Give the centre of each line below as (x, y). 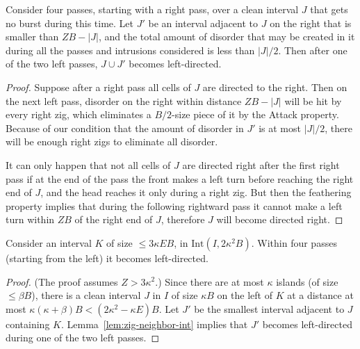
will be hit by (313, 100)
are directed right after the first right (261, 164)
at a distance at (320, 295)
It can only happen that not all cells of (88, 164)
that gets (329, 9)
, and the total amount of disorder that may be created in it (227, 36)
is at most (280, 128)
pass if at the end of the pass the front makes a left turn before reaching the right (180, 178)
